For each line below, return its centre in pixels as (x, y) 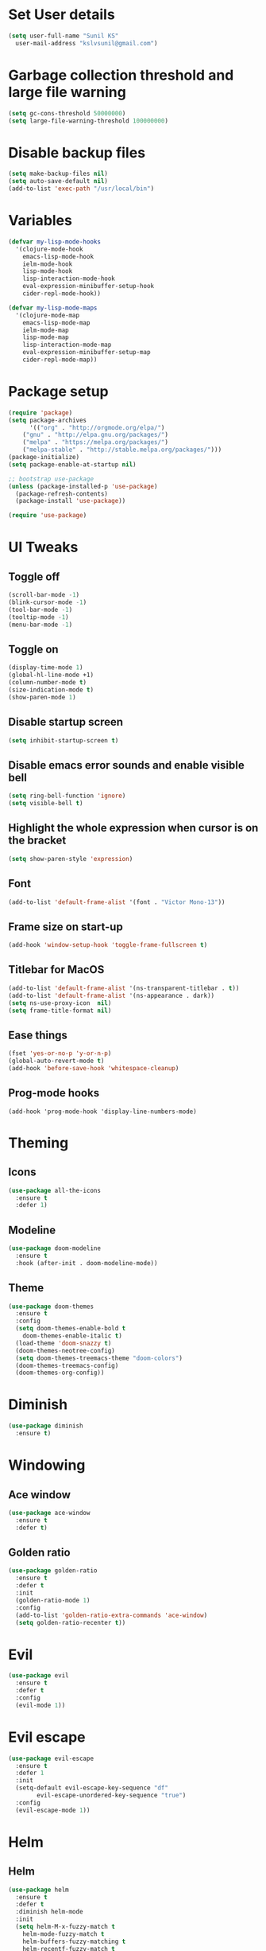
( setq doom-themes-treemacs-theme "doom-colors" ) (99, 1358)
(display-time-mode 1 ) (46, 668)
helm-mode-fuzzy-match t (64, 1934)
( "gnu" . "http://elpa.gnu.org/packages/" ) (96, 435)
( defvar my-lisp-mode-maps (53, 308)
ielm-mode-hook (48, 264)
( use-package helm (39, 1890)
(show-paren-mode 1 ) (42, 697)
